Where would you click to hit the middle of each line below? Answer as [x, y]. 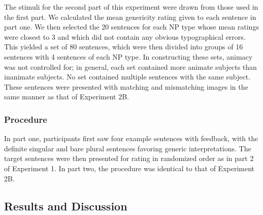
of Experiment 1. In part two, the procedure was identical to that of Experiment [129, 168]
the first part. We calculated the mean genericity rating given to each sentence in [130, 17]
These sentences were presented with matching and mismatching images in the [126, 86]
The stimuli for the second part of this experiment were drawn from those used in [131, 7]
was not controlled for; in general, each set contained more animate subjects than [130, 66]
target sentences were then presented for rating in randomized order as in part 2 [129, 158]
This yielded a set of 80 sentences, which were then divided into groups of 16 [124, 47]
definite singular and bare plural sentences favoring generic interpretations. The [128, 148]
